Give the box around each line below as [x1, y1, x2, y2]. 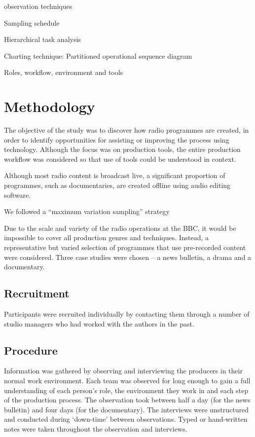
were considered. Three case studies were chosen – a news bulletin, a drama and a [4, 252, 252, 262]
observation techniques [4, 1, 73, 11]
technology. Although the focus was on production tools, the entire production [4, 144, 241, 154]
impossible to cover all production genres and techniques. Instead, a [4, 232, 209, 243]
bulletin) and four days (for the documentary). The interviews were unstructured [4, 404, 249, 414]
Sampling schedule [4, 17, 60, 28]
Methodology [4, 96, 95, 116]
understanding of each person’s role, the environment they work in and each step [4, 385, 249, 395]
